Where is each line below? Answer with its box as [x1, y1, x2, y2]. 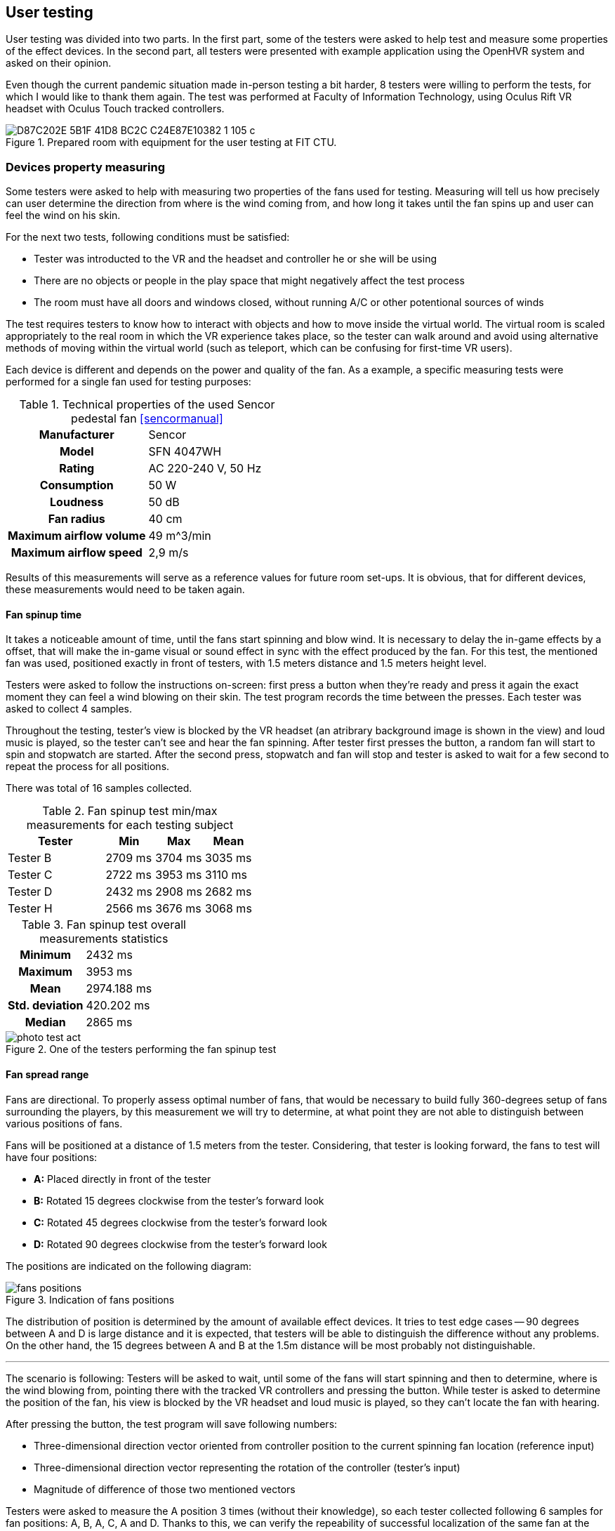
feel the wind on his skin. [6, 209, 121, 222]
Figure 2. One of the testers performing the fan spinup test [6, 1043, 277, 1056]
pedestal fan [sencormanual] [71, 411, 223, 426]
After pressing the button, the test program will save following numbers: [6, 1417, 338, 1430]
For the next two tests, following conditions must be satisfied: [6, 231, 290, 244]
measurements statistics [39, 932, 168, 946]
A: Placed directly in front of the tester [34, 1172, 211, 1185]
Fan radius [48, 512, 105, 526]
